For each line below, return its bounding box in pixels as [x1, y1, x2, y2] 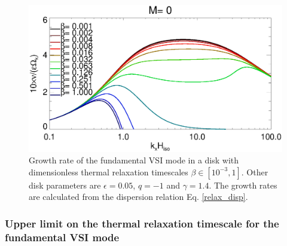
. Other [241, 165, 268, 178]
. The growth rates [209, 178, 277, 191]
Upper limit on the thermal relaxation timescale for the [5, 215, 279, 230]
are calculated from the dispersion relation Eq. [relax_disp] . [29, 190, 248, 203]
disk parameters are [29, 178, 101, 191]
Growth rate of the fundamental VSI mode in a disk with [29, 154, 239, 166]
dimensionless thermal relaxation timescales [29, 165, 188, 178]
